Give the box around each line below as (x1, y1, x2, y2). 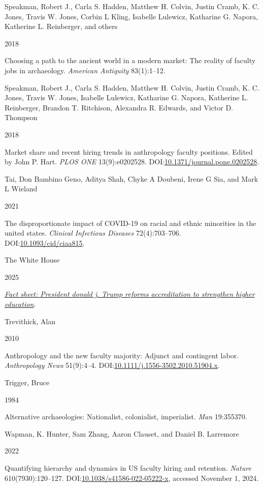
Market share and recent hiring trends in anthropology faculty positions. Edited (5, 146, 253, 157)
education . (5, 299, 36, 309)
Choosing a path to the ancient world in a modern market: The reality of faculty (5, 55, 256, 66)
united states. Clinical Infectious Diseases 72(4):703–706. (5, 227, 181, 238)
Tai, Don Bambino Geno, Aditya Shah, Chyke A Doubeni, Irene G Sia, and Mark (5, 173, 258, 184)
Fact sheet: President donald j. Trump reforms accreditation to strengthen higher (5, 289, 255, 299)
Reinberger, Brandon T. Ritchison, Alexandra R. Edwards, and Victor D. (5, 102, 233, 112)
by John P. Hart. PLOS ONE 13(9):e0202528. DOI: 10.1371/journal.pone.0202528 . (5, 156, 259, 167)
